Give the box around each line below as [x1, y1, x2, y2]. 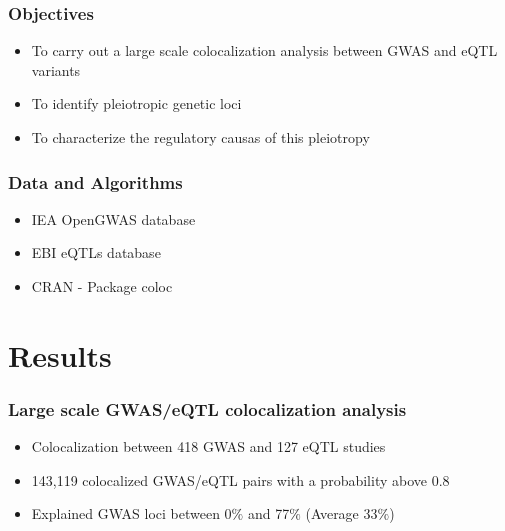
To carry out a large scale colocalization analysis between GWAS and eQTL [31, 40, 498, 61]
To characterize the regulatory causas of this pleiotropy [31, 127, 370, 147]
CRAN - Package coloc [31, 276, 173, 296]
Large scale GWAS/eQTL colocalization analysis [8, 396, 407, 421]
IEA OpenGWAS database [31, 208, 196, 229]
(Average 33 [305, 503, 378, 524]
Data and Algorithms [8, 169, 183, 194]
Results [8, 334, 112, 375]
